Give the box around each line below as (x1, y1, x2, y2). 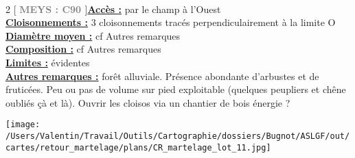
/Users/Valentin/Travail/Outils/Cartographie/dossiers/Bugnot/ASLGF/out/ (5, 131, 350, 141)
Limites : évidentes (5, 55, 90, 69)
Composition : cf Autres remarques (5, 42, 161, 56)
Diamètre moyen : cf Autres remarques (5, 28, 181, 42)
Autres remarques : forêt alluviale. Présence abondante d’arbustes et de (5, 68, 319, 83)
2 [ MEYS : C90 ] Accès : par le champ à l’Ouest (5, 1, 221, 16)
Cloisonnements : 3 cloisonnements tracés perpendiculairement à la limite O (5, 15, 336, 29)
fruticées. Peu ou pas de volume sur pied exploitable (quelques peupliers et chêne (5, 82, 346, 96)
